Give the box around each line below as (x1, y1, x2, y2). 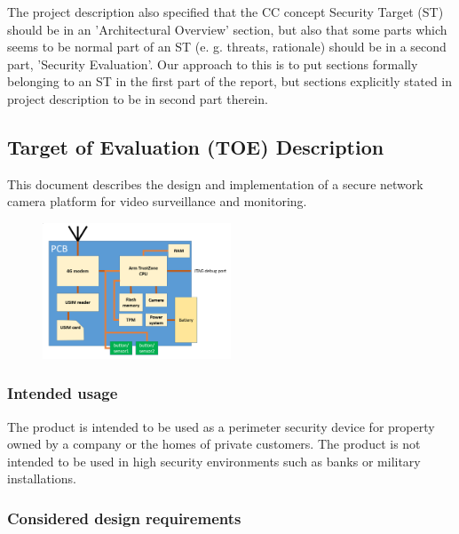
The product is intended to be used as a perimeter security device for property (7, 417, 435, 435)
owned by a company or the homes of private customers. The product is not (7, 434, 421, 453)
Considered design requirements (7, 506, 241, 529)
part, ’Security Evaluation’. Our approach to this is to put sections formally (7, 54, 418, 73)
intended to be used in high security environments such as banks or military (7, 451, 421, 470)
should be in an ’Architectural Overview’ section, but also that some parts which (7, 20, 447, 38)
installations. (7, 469, 76, 488)
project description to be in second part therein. (7, 89, 268, 108)
